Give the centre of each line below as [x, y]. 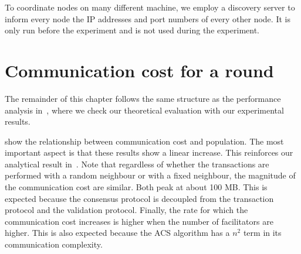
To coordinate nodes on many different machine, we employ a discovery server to [150, 7]
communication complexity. [54, 244]
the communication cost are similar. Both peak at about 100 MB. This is [136, 187]
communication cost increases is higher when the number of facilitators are [139, 221]
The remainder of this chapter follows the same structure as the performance [143, 98]
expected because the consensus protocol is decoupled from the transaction [139, 198]
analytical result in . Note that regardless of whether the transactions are [137, 164]
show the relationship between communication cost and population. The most [144, 141]
